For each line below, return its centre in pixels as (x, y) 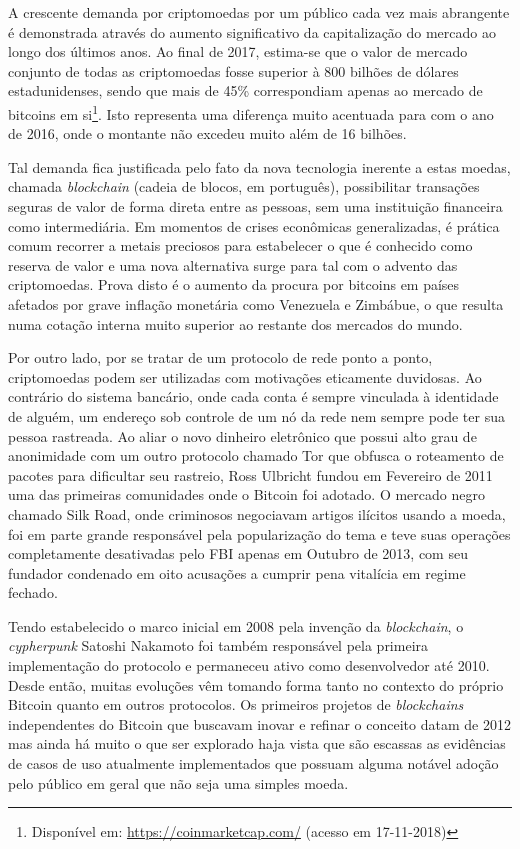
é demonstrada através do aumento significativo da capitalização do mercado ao (252, 31)
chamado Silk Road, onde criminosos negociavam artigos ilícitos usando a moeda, (257, 513)
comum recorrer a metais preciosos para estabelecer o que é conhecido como (240, 245)
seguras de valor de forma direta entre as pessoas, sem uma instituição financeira (255, 206)
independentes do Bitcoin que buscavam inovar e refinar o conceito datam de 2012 (259, 723)
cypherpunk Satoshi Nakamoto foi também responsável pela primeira (218, 645)
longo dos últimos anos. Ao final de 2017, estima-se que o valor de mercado (238, 51)
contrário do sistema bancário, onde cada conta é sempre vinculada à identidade (253, 396)
